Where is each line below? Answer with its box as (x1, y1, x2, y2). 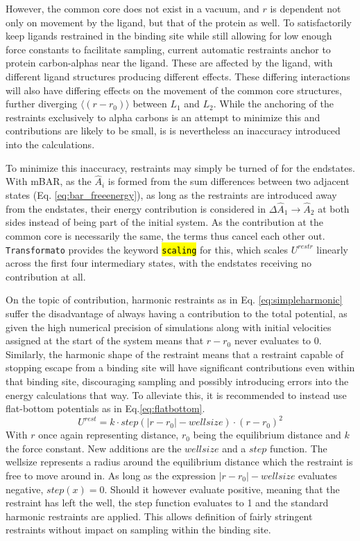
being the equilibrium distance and (193, 427, 341, 442)
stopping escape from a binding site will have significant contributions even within (6, 360, 355, 375)
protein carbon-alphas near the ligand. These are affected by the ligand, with (6, 55, 333, 70)
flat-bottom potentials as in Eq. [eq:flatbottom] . (6, 401, 205, 416)
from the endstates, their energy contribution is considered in (6, 201, 266, 215)
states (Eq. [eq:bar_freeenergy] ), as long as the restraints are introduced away (6, 187, 337, 202)
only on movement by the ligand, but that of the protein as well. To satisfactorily (6, 15, 352, 29)
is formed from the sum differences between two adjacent (108, 174, 350, 188)
